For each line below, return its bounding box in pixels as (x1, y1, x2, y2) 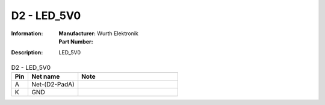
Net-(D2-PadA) (31, 81, 75, 89)
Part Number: (58, 38, 93, 45)
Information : (11, 30, 43, 37)
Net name (31, 72, 60, 81)
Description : (11, 49, 43, 56)
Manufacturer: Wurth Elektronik (58, 30, 138, 37)
